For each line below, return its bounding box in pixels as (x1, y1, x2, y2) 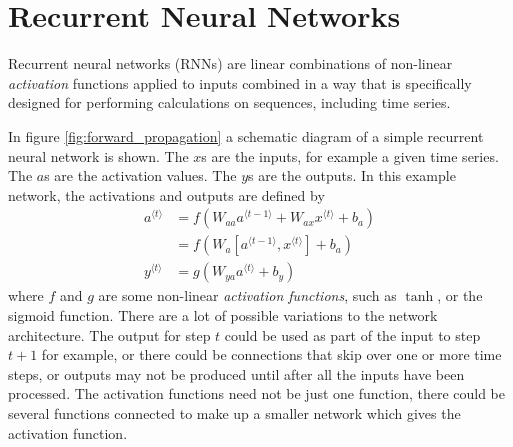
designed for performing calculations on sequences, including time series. (8, 92, 451, 113)
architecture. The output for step (8, 324, 211, 345)
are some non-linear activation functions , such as (98, 285, 397, 306)
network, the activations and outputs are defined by (8, 184, 325, 205)
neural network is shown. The (8, 145, 189, 166)
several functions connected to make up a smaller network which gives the (8, 402, 461, 423)
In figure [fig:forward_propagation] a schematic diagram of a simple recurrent (8, 125, 484, 146)
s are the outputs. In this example (248, 165, 456, 186)
